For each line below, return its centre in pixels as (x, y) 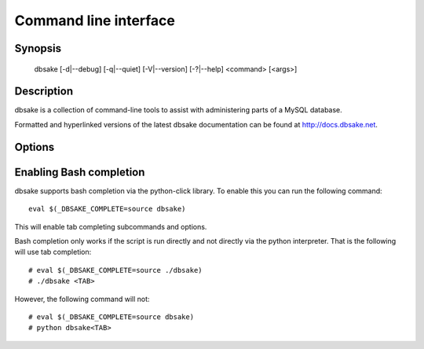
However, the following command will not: (82, 299)
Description (44, 92)
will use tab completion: (53, 252)
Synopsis (38, 48)
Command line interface (95, 20)
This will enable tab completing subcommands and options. (111, 226)
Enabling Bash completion (80, 172)
